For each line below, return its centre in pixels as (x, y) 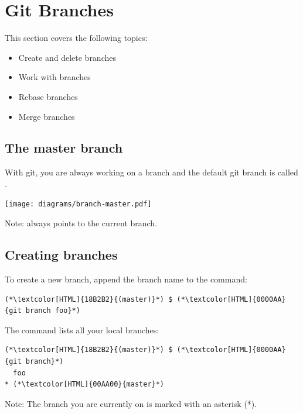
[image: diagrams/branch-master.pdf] (78, 204)
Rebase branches (48, 96)
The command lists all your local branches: (82, 330)
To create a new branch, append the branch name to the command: (126, 279)
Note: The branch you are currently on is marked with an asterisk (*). (131, 403)
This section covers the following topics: (76, 38)
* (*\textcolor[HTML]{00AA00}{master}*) (85, 384)
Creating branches (61, 255)
